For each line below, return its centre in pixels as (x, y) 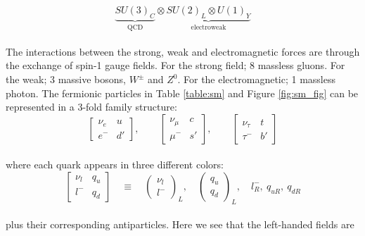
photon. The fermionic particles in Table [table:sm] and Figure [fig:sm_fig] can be (182, 93)
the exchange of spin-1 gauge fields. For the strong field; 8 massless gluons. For (175, 65)
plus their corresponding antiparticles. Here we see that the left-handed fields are (180, 224)
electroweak (209, 27)
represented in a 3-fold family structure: (91, 107)
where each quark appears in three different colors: (115, 164)
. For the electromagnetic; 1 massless (256, 79)
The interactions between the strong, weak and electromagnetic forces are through (183, 51)
